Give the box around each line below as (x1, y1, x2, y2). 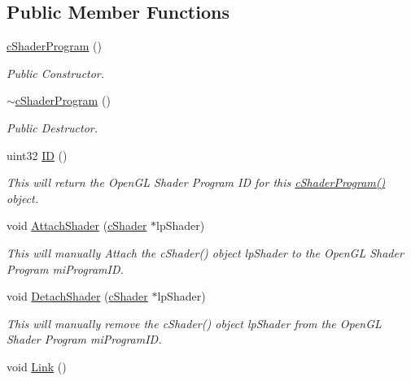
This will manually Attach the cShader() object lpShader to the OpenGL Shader (7, 244, 404, 261)
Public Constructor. (7, 64, 105, 81)
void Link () (7, 357, 67, 375)
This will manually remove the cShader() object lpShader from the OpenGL (7, 314, 382, 331)
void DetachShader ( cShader (7, 288, 148, 305)
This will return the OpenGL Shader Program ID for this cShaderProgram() (7, 174, 386, 191)
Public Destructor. (7, 119, 98, 136)
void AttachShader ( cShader (7, 217, 147, 234)
